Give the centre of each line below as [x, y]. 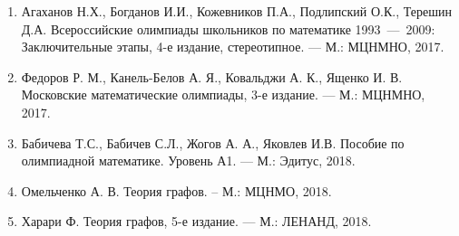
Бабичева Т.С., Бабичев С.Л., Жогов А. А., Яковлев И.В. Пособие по [213, 142]
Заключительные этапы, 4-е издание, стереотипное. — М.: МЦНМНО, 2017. [233, 47]
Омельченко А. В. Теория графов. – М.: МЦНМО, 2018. [176, 190]
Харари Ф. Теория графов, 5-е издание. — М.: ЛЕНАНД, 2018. [196, 221]
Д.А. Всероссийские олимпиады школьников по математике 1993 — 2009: [228, 28]
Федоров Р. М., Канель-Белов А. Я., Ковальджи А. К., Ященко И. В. [212, 76]
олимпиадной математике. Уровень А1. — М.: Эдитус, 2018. [188, 160]
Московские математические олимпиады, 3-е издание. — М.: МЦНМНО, [223, 94]
